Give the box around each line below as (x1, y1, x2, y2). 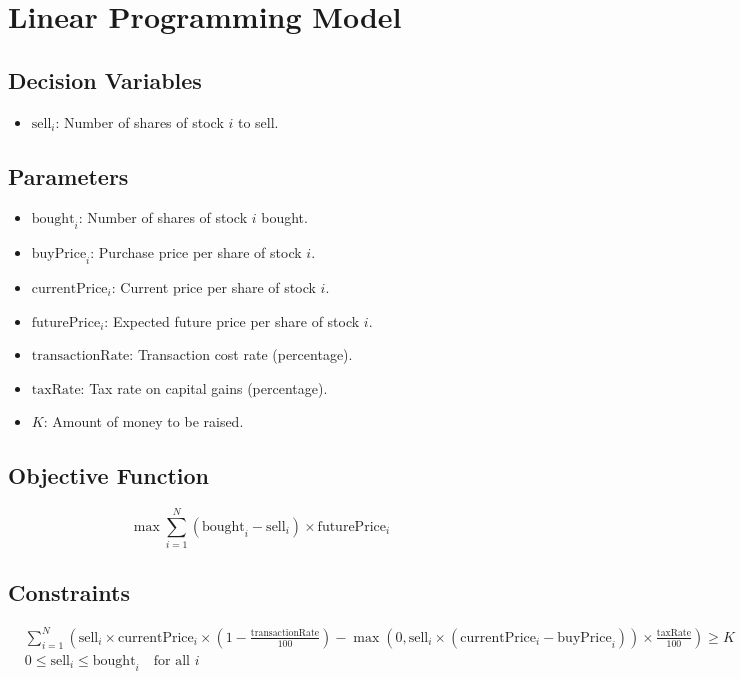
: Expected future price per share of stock (104, 310, 360, 331)
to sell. (237, 111, 279, 132)
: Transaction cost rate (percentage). (129, 344, 353, 365)
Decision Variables (8, 64, 202, 95)
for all (153, 654, 190, 669)
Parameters (8, 160, 129, 191)
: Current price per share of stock (111, 276, 316, 297)
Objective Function (8, 460, 210, 491)
